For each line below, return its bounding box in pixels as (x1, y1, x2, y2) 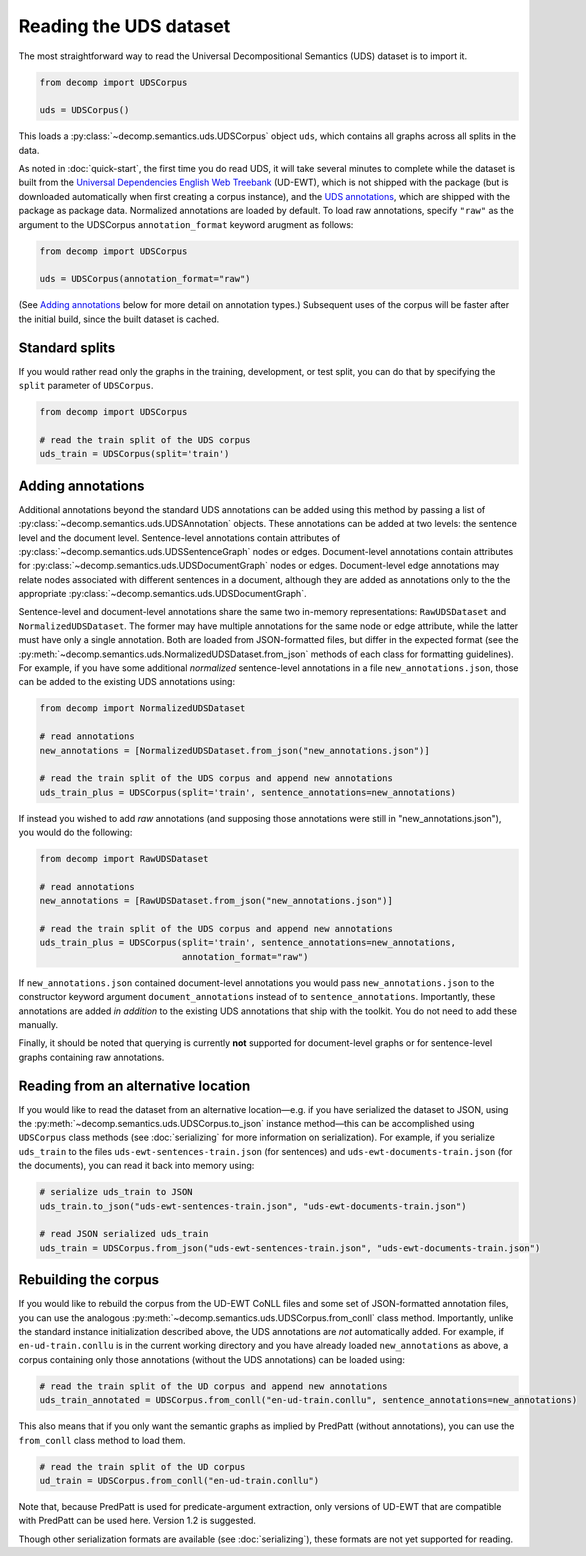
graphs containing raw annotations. (18, 1051, 165, 1063)
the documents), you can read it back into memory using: (18, 1160, 255, 1172)
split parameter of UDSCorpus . (18, 380, 154, 392)
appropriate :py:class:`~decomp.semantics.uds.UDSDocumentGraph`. (18, 588, 307, 600)
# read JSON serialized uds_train (39, 1228, 209, 1240)
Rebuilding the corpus (18, 1271, 160, 1289)
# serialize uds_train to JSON (39, 1186, 194, 1198)
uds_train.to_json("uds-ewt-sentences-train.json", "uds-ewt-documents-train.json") (39, 1200, 467, 1212)
